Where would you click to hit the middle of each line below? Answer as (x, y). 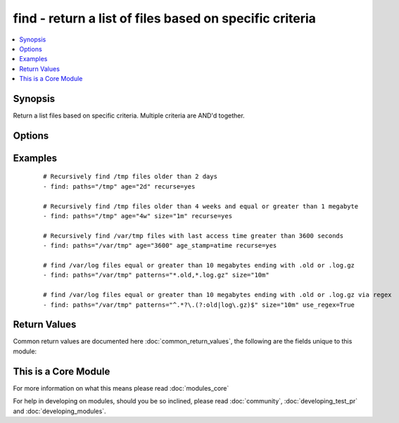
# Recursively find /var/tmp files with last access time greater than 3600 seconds (194, 235)
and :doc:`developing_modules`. (59, 411)
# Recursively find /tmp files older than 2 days (131, 177)
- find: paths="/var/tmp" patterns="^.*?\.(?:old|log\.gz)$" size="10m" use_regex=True (199, 305)
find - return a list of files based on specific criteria (165, 18)
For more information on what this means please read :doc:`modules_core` (121, 388)
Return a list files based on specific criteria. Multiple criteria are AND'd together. (129, 115)
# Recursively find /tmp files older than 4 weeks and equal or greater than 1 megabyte (201, 206)
